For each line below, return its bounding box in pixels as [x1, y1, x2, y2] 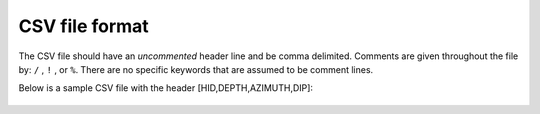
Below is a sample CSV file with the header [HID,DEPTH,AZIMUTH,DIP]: [18, 82, 314, 94]
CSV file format [18, 15, 149, 37]
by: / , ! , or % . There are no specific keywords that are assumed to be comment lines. [18, 63, 374, 75]
